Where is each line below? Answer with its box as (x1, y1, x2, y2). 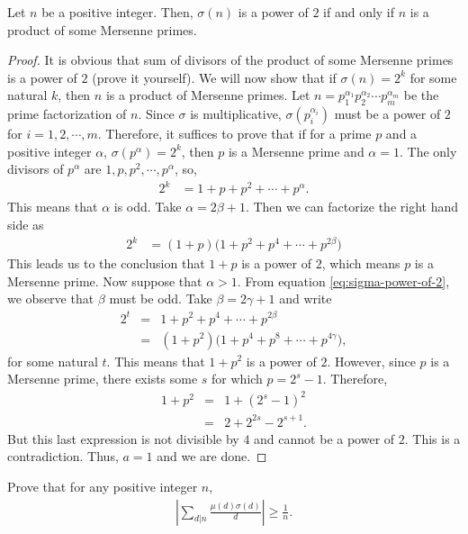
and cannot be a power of (254, 429, 395, 448)
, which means (321, 254, 400, 273)
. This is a (404, 429, 461, 448)
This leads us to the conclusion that (7, 254, 205, 273)
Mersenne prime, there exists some (7, 369, 198, 388)
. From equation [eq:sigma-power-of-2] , (237, 271, 450, 290)
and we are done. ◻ (157, 447, 267, 466)
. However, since (327, 351, 416, 370)
